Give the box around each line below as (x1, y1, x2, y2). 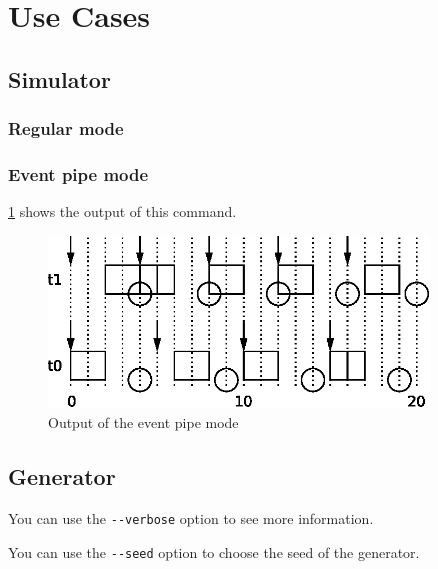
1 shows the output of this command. (8, 201, 237, 222)
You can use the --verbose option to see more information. (8, 507, 374, 528)
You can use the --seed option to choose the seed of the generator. (8, 541, 420, 562)
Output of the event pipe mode (48, 412, 239, 433)
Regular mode (8, 116, 124, 141)
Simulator (8, 63, 111, 94)
